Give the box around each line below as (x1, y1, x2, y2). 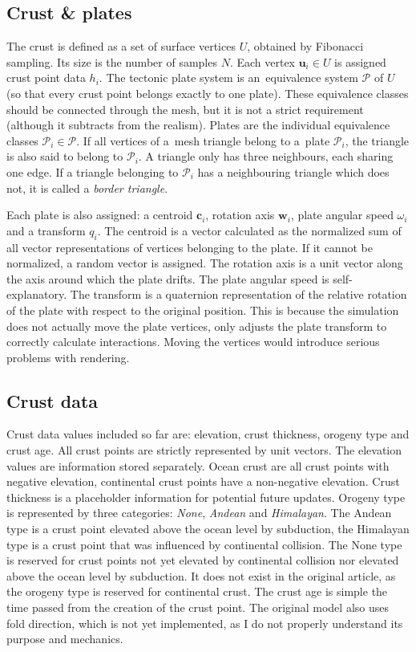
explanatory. (6, 286, 67, 303)
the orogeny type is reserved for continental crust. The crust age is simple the (6, 583, 388, 600)
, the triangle (345, 132, 410, 149)
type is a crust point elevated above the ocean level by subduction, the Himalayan (6, 520, 410, 537)
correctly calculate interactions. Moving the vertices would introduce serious (6, 333, 380, 350)
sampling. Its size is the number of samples (6, 53, 217, 70)
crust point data (6, 69, 86, 86)
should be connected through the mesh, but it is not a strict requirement (6, 100, 364, 117)
